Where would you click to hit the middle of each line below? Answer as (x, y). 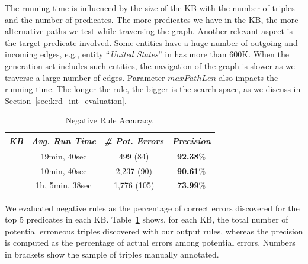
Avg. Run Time (63, 140)
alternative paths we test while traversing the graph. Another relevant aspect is (149, 31)
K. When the (266, 54)
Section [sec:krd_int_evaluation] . (66, 100)
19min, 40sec (64, 156)
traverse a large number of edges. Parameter (85, 77)
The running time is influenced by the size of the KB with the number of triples (150, 8)
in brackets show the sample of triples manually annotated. (112, 254)
